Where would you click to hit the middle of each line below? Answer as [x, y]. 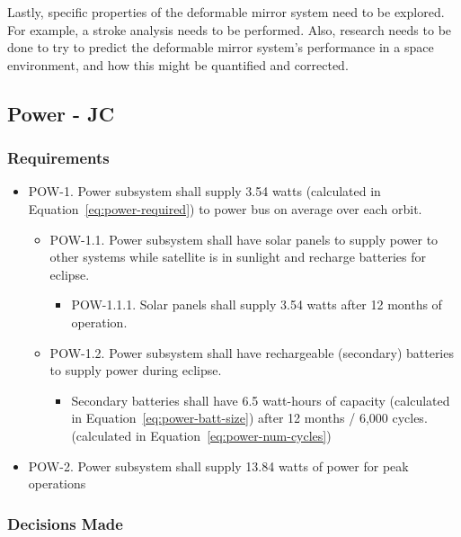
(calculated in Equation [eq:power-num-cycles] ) [201, 435]
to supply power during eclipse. [136, 370]
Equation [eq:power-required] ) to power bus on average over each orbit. [225, 208]
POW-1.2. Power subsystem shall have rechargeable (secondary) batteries [252, 352]
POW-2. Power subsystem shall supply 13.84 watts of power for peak [218, 465]
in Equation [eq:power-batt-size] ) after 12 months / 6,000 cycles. [249, 418]
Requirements [58, 158]
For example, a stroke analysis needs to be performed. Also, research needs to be [230, 29]
